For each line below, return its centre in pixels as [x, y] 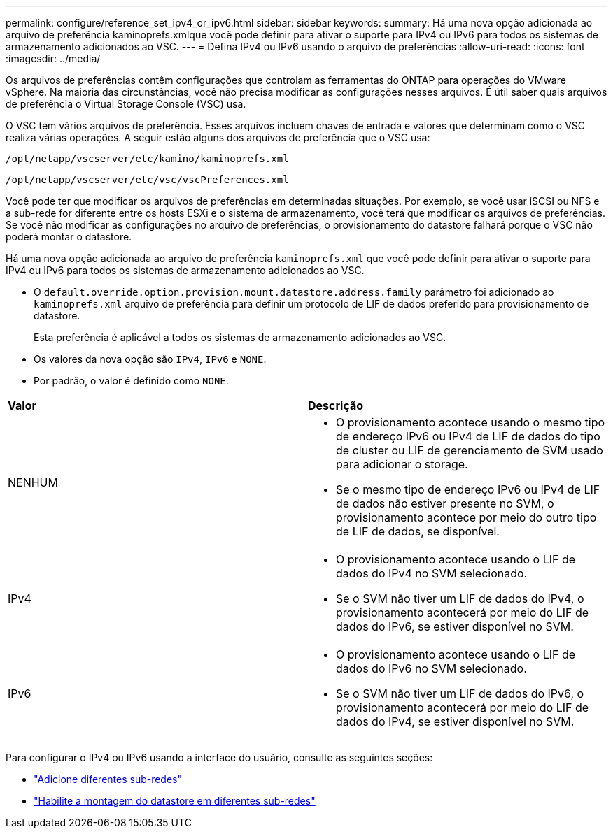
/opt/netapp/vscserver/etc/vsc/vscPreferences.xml [147, 180]
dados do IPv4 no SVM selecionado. [432, 573]
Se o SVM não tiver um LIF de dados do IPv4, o [460, 598]
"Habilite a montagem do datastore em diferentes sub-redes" [175, 801]
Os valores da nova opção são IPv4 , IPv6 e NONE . [150, 359]
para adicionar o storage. [402, 464]
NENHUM [33, 482]
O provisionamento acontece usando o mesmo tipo [471, 422]
